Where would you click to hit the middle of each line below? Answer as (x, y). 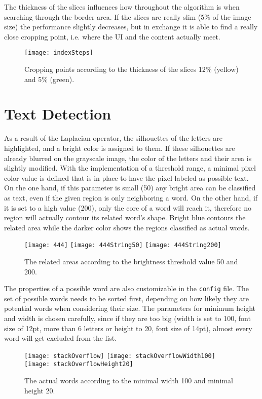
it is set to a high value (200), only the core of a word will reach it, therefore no (128, 207)
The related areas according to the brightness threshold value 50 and (131, 261)
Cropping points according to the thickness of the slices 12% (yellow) (132, 69)
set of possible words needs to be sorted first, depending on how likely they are (126, 298)
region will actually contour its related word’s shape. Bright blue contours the (125, 217)
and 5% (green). (49, 79)
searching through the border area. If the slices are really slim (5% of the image (128, 16)
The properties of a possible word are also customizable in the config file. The (126, 288)
